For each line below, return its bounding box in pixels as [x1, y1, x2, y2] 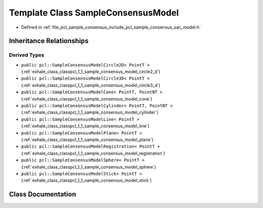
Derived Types [9, 52, 45, 58]
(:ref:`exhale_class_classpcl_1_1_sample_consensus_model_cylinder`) [21, 109, 158, 115]
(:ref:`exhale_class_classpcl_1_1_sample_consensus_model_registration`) [21, 150, 166, 156]
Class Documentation [9, 190, 76, 199]
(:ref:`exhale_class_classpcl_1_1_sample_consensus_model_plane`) [21, 137, 153, 142]
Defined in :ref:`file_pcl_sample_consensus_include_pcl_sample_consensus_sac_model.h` [21, 24, 201, 30]
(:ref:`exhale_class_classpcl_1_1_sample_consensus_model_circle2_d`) [21, 69, 161, 75]
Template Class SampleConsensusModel [9, 7, 179, 18]
